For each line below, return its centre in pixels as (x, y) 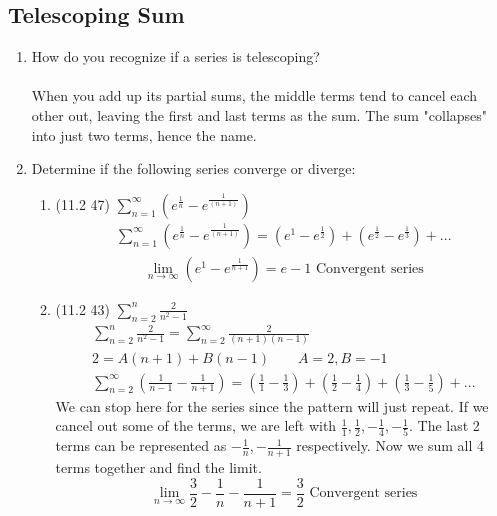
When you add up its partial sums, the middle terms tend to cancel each (254, 95)
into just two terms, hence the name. (144, 134)
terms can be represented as (141, 445)
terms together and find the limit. (158, 467)
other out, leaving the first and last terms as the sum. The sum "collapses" (259, 114)
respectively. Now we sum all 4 (390, 445)
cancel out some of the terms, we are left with (196, 425)
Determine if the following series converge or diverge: (193, 168)
